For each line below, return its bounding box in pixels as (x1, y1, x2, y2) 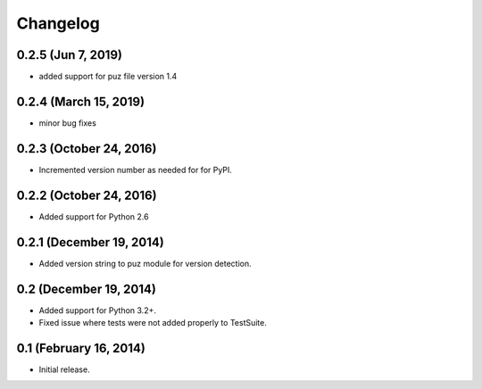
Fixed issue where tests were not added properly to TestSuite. (38, 317, 268, 327)
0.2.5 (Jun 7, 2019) (16, 47, 122, 62)
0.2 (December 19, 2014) (16, 281, 156, 296)
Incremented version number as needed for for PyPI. (38, 164, 232, 175)
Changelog (16, 13, 100, 33)
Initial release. (38, 364, 90, 375)
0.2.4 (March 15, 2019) (16, 94, 145, 109)
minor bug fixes (38, 117, 97, 128)
